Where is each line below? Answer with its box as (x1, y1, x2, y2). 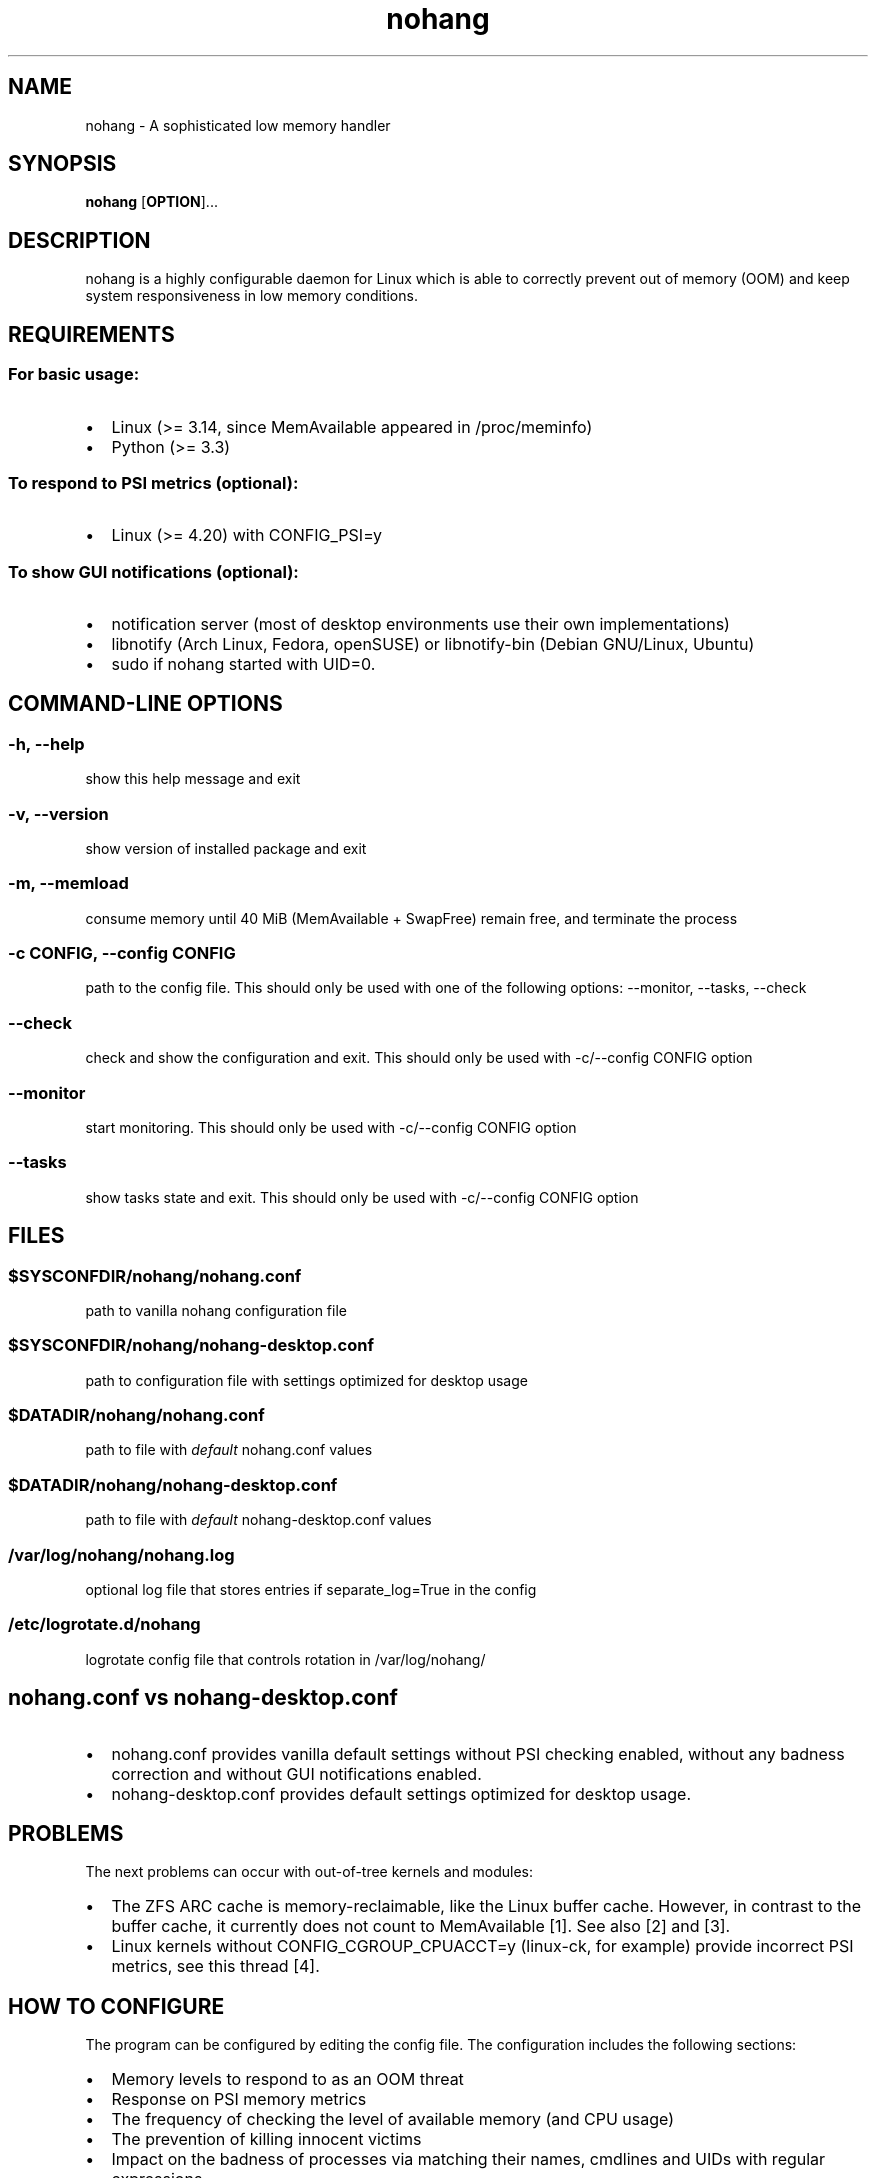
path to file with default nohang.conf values (85, 1441, 373, 1459)
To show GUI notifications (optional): (8, 561, 299, 582)
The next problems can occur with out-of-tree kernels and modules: (85, 1863, 534, 1881)
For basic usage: (8, 364, 140, 385)
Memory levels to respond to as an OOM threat (111, 2069, 464, 2090)
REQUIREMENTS (8, 321, 175, 347)
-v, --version (8, 803, 109, 824)
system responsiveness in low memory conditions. (85, 287, 418, 305)
